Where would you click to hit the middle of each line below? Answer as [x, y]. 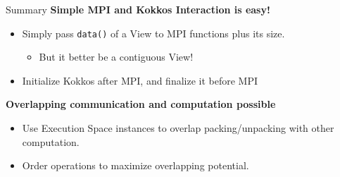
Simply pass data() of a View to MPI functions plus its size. [153, 33]
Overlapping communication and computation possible [141, 104]
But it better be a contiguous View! [116, 57]
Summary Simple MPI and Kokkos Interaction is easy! [138, 9]
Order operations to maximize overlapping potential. [136, 165]
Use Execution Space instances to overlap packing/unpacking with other [178, 128]
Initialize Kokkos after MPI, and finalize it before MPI [140, 80]
